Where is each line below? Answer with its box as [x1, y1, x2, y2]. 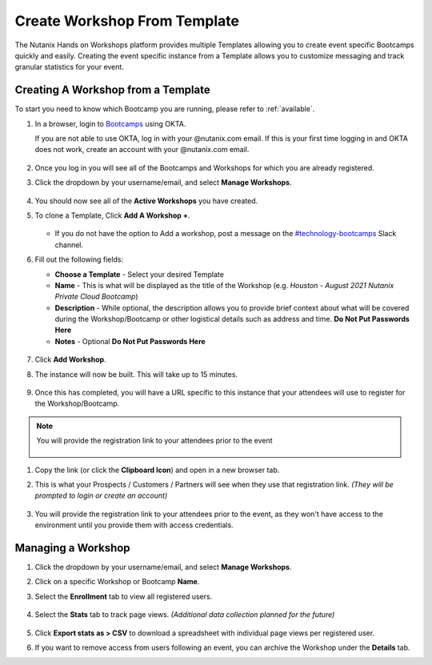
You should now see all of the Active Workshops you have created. [34, 196, 258, 206]
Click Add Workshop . [34, 355, 107, 364]
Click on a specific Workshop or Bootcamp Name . [34, 577, 200, 587]
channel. [54, 240, 84, 250]
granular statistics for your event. [14, 62, 124, 72]
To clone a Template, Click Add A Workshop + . [34, 210, 190, 220]
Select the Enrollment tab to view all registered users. [34, 591, 213, 601]
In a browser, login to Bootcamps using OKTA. [34, 118, 186, 128]
